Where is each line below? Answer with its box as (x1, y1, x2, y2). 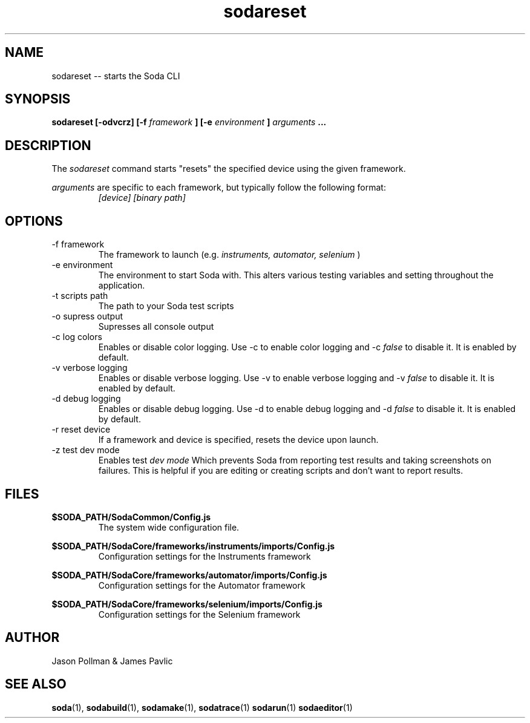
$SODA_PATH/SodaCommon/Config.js (51, 511, 211, 522)
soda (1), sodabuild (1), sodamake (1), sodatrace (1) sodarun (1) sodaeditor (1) (51, 702, 353, 713)
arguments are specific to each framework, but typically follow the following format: (51, 182, 386, 193)
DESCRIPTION (5, 137, 91, 153)
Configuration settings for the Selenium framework (98, 609, 301, 620)
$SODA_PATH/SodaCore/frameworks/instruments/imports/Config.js (51, 540, 335, 551)
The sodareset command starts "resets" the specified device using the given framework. (51, 163, 406, 174)
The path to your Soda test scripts (98, 301, 234, 312)
